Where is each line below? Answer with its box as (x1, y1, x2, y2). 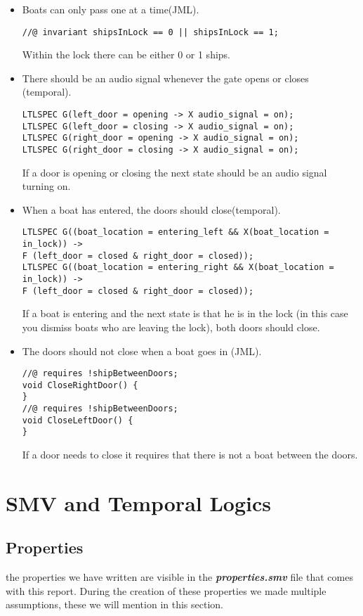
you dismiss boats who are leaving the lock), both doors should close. (22, 319, 320, 334)
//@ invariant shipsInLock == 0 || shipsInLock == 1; (22, 27, 279, 37)
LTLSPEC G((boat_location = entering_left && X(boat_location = (22, 227, 329, 238)
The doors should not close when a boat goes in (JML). (22, 343, 262, 358)
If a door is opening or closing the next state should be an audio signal (22, 165, 327, 179)
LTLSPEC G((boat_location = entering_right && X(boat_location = (22, 262, 334, 273)
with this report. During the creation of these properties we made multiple (6, 583, 326, 598)
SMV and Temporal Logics (6, 488, 271, 517)
